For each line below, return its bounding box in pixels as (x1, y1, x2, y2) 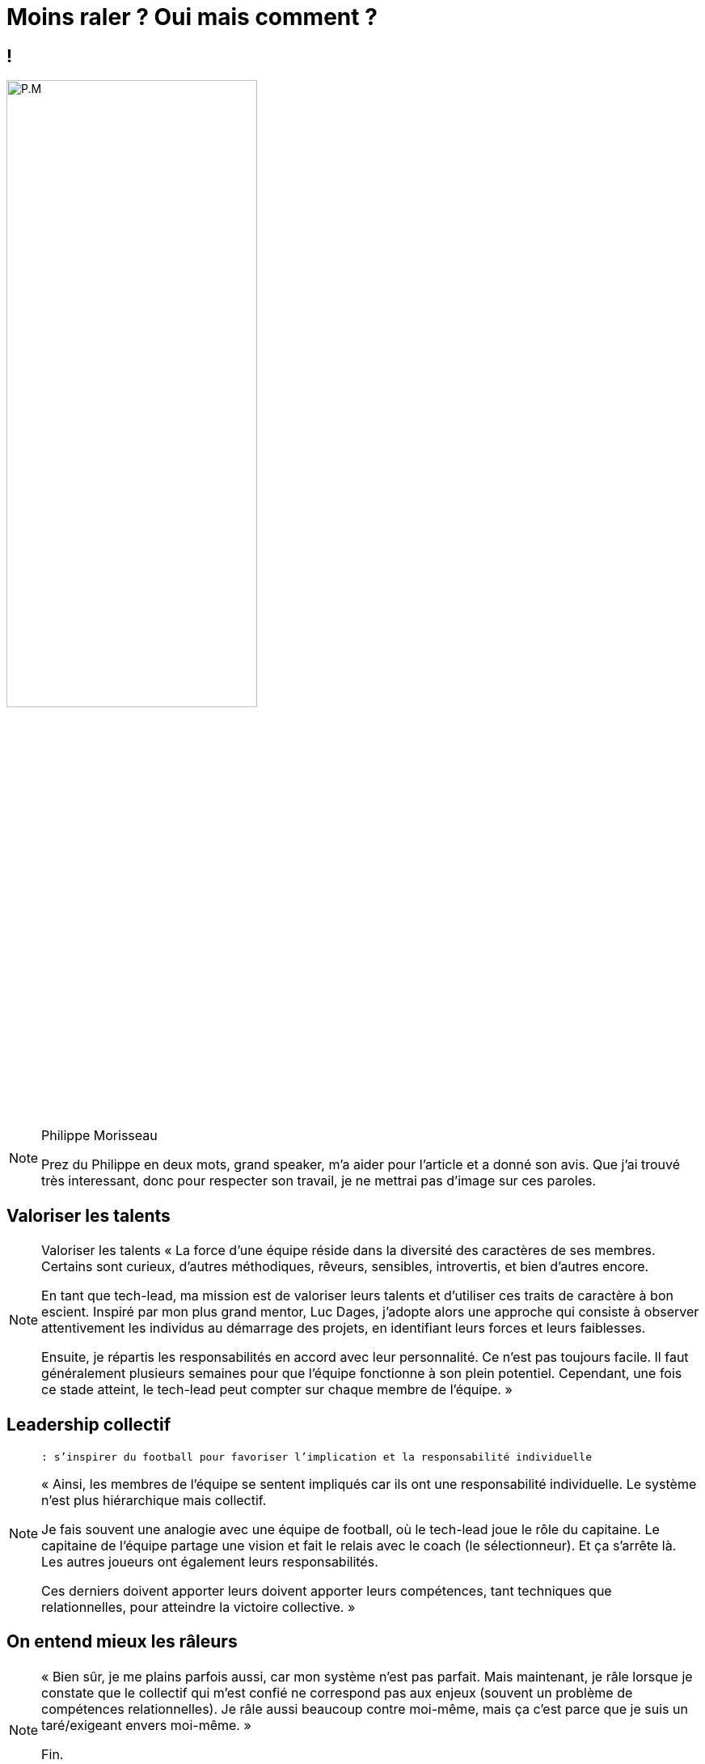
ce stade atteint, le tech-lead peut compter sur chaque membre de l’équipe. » (41, 1381, 513, 1398)
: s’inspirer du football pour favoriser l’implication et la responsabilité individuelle (41, 1451, 592, 1464)
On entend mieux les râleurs (6, 1631, 238, 1652)
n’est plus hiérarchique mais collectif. (41, 1492, 267, 1509)
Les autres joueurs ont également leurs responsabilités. (41, 1554, 378, 1571)
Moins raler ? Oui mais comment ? (6, 3, 378, 31)
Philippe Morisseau (41, 1127, 158, 1144)
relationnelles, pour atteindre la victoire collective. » (41, 1599, 356, 1616)
